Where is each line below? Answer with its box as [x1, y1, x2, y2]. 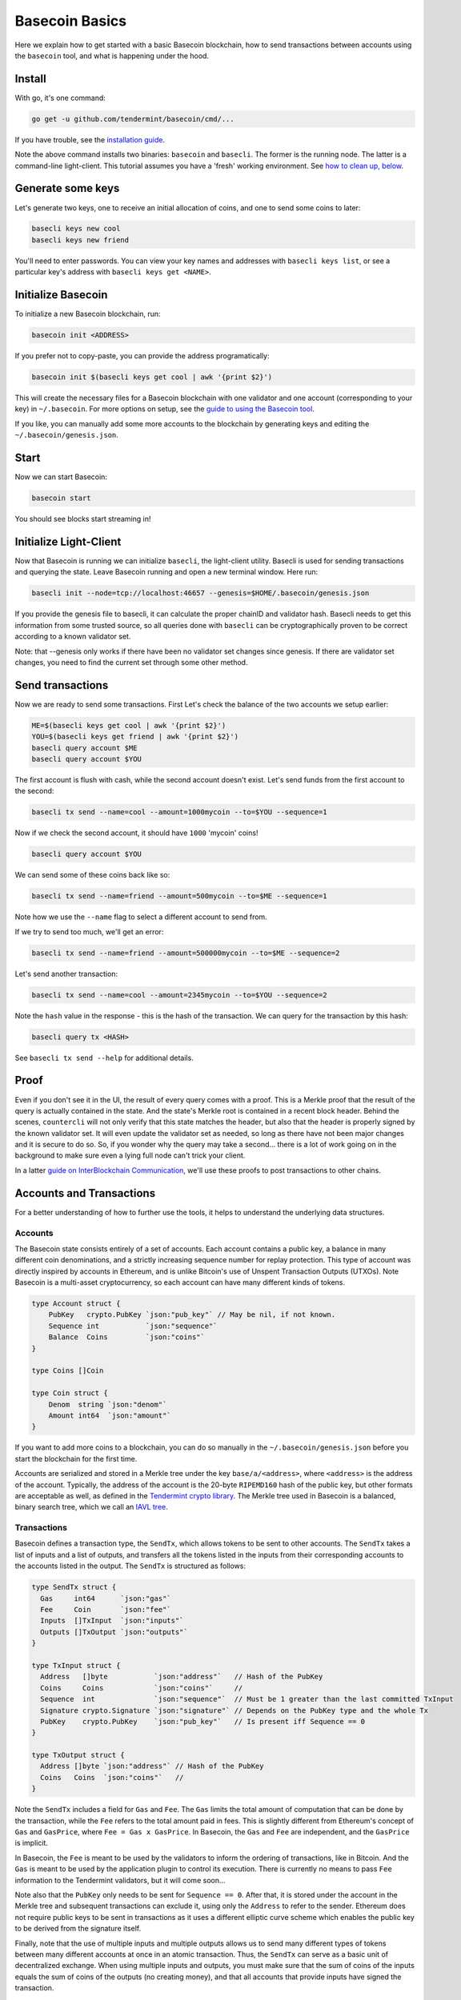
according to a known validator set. [14, 632, 131, 642]
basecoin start [31, 494, 91, 503]
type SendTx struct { [31, 1582, 117, 1592]
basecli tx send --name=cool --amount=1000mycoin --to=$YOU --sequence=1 [31, 808, 327, 817]
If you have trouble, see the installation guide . [14, 134, 166, 144]
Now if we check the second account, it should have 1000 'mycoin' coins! [14, 828, 259, 838]
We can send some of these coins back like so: [14, 870, 170, 880]
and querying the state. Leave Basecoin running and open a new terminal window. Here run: [14, 567, 319, 577]
